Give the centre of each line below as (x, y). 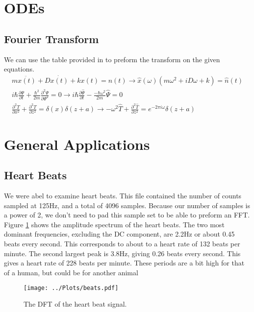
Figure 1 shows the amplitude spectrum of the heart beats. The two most (114, 224)
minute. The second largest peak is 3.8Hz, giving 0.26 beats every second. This (122, 253)
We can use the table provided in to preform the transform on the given (112, 59)
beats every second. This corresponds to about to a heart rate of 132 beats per (122, 243)
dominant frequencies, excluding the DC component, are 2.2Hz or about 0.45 (119, 234)
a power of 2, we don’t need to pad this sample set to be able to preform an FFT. (127, 215)
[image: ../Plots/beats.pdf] (71, 288)
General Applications (77, 144)
